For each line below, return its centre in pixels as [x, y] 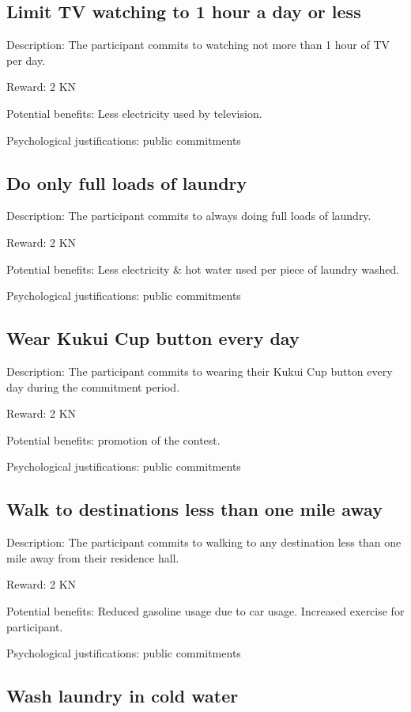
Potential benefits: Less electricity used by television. [134, 113]
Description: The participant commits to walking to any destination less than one [204, 542]
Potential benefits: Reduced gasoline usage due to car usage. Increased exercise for [205, 610]
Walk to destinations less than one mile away [194, 509]
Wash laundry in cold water [123, 696]
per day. [26, 60]
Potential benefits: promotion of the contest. [113, 439]
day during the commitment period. [93, 386]
